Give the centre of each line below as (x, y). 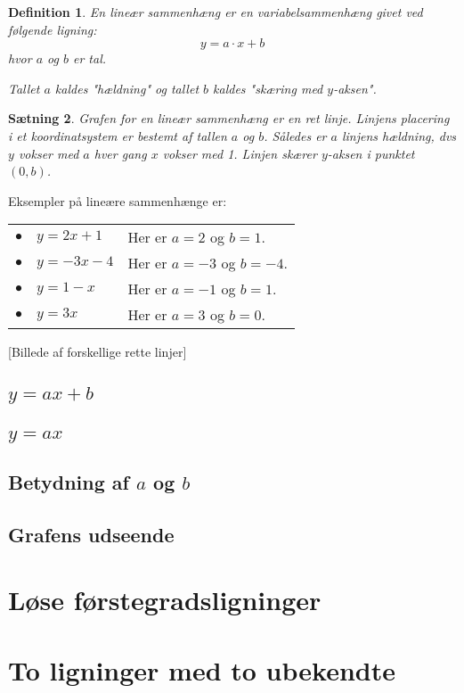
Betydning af (69, 482)
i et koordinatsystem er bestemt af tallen (118, 135)
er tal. (90, 58)
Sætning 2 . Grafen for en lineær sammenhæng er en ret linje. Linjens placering (229, 118)
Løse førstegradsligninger (165, 600)
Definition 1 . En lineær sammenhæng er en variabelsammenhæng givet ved (216, 12)
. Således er (295, 135)
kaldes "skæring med (268, 88)
